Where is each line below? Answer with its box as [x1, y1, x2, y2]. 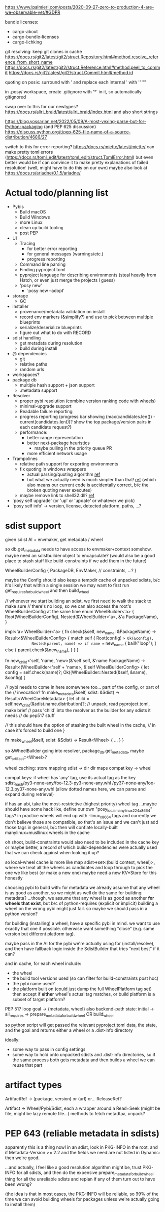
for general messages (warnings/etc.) [27, 251, 104, 256]
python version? [5, 911, 38, 917]
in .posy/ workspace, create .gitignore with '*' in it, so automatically [5, 89, 142, 94]
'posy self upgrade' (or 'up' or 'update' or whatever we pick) [12, 498, 135, 503]
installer [12, 303, 29, 309]
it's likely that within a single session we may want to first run [5, 582, 130, 588]
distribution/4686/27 [5, 134, 47, 140]
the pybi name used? [12, 981, 55, 987]
